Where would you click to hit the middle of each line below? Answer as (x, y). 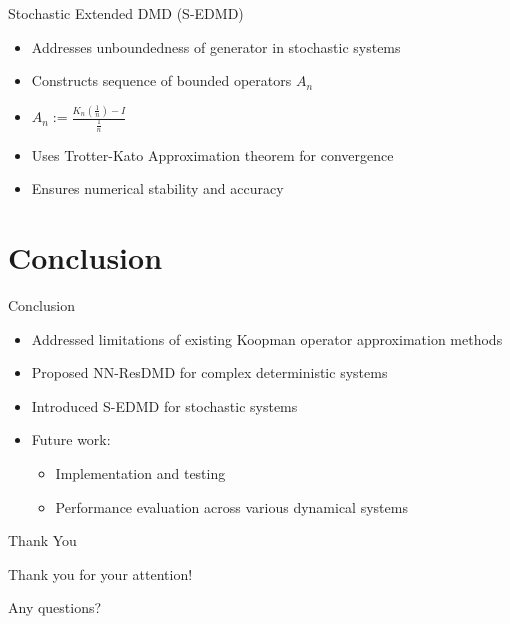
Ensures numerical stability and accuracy (157, 188)
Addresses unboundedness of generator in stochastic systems (216, 46)
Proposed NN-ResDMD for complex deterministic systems (209, 372)
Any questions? (55, 607)
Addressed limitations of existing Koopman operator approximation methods (267, 338)
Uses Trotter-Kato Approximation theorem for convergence (212, 154)
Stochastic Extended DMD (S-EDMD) (126, 13)
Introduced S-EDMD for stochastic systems (164, 405)
